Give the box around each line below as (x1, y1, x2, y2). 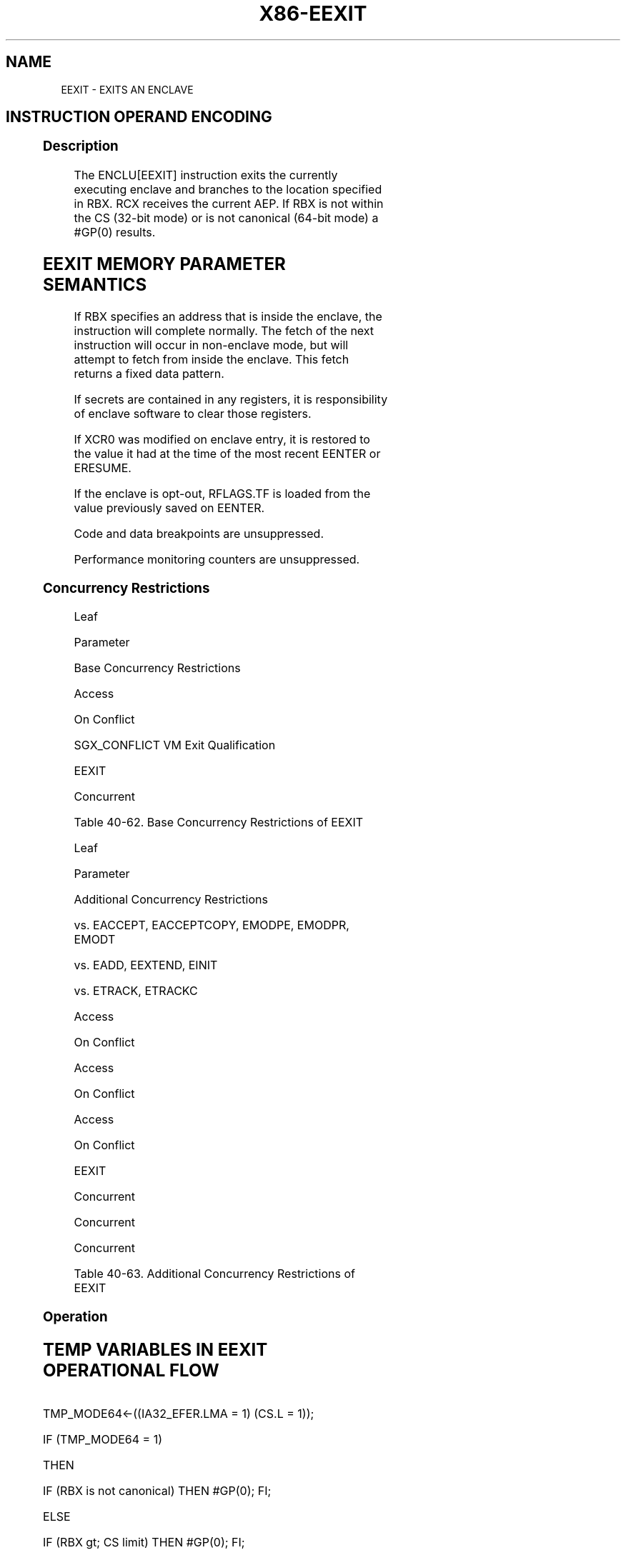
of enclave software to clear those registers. (74, 406, 312, 421)
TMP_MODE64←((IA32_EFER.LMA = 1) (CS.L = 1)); (43, 1406, 314, 1421)
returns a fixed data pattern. (74, 366, 224, 381)
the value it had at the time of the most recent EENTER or (74, 446, 381, 461)
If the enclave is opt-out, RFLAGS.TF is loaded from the (74, 486, 371, 501)
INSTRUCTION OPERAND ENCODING (6, 108, 272, 126)
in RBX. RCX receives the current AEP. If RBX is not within (74, 196, 384, 211)
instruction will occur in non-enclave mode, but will (74, 337, 349, 352)
